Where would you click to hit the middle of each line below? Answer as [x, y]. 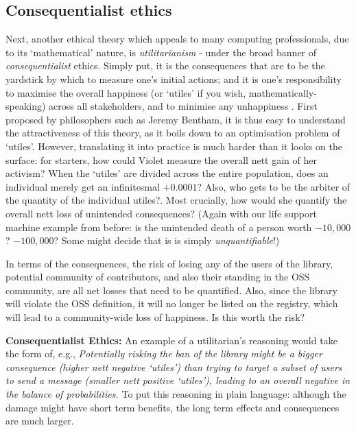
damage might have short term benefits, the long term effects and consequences [173, 407]
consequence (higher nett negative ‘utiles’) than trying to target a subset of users [174, 367]
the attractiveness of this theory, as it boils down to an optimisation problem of [173, 133]
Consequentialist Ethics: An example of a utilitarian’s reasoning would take [171, 340]
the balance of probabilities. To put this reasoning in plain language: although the [176, 394]
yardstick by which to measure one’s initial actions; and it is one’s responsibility [174, 79]
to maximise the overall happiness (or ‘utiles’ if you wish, [126, 92]
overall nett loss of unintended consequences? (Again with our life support [161, 213]
